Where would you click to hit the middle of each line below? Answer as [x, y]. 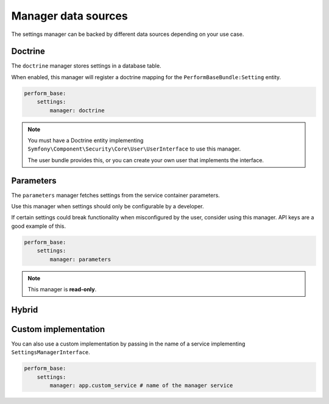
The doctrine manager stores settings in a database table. [86, 66]
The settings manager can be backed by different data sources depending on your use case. [128, 34]
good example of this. [39, 226]
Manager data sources [69, 16]
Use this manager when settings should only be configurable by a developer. [108, 207]
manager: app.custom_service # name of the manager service [141, 386]
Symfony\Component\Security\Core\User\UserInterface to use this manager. [134, 149]
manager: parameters [80, 259]
